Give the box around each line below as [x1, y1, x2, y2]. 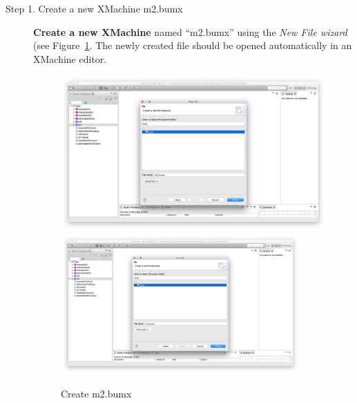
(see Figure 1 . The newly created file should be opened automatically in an [33, 38, 352, 53]
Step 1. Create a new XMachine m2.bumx [6, 1, 183, 15]
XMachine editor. [33, 51, 107, 66]
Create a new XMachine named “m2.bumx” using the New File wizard [33, 24, 347, 39]
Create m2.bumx [61, 386, 132, 401]
